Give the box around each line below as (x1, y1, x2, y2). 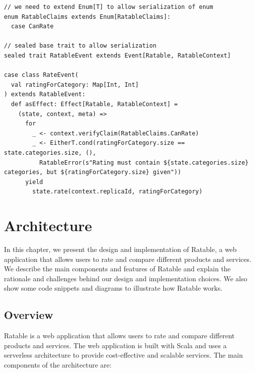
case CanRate (11, 23, 54, 30)
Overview (4, 307, 53, 322)
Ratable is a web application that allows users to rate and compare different (4, 330, 235, 341)
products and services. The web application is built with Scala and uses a (4, 340, 227, 350)
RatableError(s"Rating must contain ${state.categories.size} (39, 159, 249, 166)
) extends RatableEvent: (4, 91, 86, 98)
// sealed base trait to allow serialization (4, 42, 156, 50)
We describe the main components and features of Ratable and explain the (4, 263, 231, 274)
